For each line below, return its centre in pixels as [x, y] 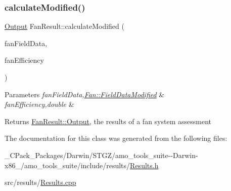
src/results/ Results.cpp [40, 182]
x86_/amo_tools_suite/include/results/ [67, 165]
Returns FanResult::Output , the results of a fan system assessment [108, 121]
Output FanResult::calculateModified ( [64, 26]
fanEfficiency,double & [39, 104]
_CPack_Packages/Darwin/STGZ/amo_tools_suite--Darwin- [101, 155]
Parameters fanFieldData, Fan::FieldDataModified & [85, 94]
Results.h [144, 165]
